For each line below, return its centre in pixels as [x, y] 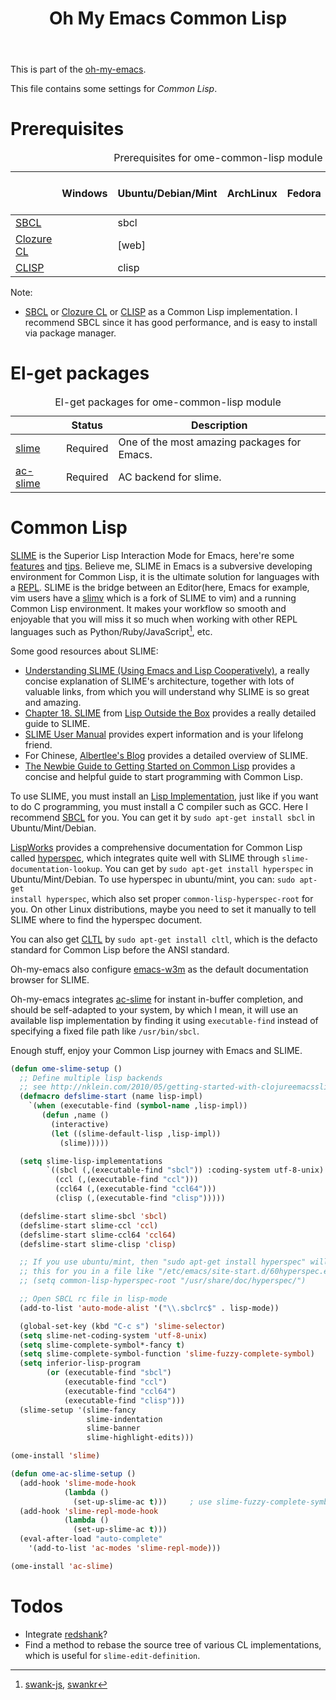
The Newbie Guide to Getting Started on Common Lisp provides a [160, 766]
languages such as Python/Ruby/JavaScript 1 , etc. [111, 630]
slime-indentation [124, 1419]
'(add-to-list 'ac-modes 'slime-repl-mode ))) [125, 1548]
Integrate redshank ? [66, 1634]
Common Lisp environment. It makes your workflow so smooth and [148, 608]
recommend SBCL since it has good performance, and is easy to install [171, 323]
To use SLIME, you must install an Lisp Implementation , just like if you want [164, 796]
